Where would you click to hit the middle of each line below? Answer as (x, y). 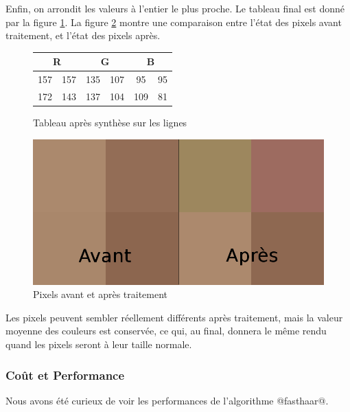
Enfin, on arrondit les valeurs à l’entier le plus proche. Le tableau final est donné (175, 8)
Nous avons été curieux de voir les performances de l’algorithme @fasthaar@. (167, 400)
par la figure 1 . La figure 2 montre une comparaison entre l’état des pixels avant (174, 22)
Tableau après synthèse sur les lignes (110, 123)
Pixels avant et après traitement (101, 294)
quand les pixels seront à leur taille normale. (99, 344)
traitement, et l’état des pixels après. (83, 35)
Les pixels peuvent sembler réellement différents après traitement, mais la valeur (174, 317)
